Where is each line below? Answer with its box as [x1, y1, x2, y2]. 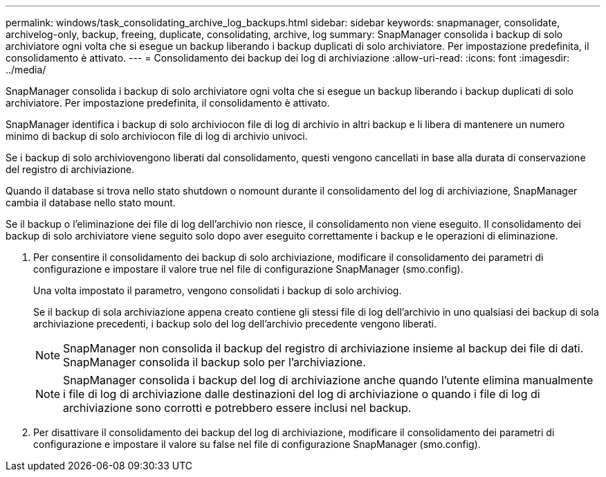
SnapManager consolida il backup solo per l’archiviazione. [63, 355, 366, 369]
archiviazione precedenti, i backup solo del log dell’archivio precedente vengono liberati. [33, 318, 437, 330]
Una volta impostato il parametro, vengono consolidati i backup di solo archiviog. [33, 285, 402, 296]
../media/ [6, 64, 46, 75]
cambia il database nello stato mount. [6, 197, 176, 208]
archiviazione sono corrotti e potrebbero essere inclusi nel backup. [63, 401, 412, 415]
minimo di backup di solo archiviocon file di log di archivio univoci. [6, 130, 308, 142]
